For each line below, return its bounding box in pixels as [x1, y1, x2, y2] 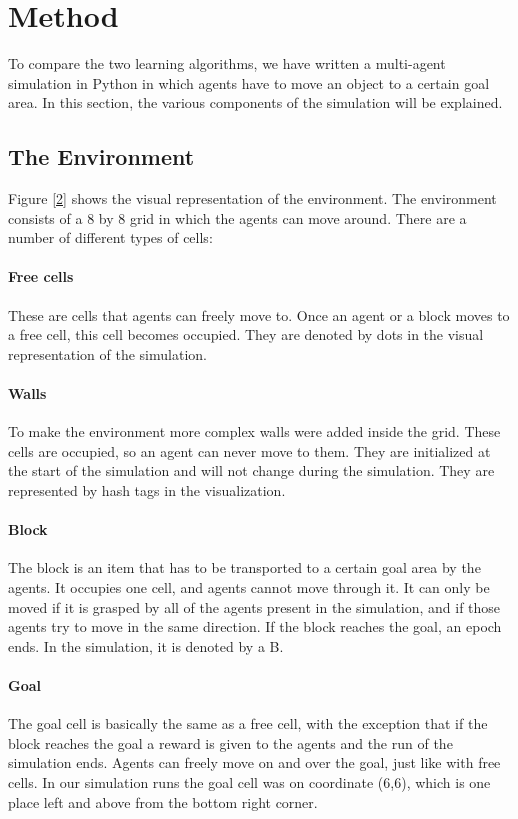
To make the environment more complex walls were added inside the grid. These [8, 421, 501, 442]
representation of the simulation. [8, 343, 207, 364]
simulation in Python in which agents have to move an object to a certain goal [8, 72, 490, 93]
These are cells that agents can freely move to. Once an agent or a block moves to [8, 304, 510, 325]
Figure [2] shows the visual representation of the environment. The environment [8, 188, 497, 209]
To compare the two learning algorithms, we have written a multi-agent [8, 53, 446, 74]
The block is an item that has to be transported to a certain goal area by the [8, 557, 481, 578]
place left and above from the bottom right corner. [8, 791, 318, 812]
